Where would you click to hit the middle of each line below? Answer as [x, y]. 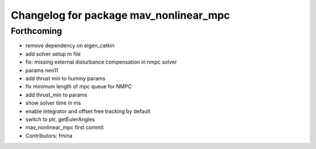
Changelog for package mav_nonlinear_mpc [121, 15]
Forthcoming [37, 31]
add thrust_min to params [56, 95]
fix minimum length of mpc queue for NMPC [78, 86]
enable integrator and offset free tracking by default [88, 111]
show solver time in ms [53, 103]
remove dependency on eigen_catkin [70, 46]
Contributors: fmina [49, 136]
